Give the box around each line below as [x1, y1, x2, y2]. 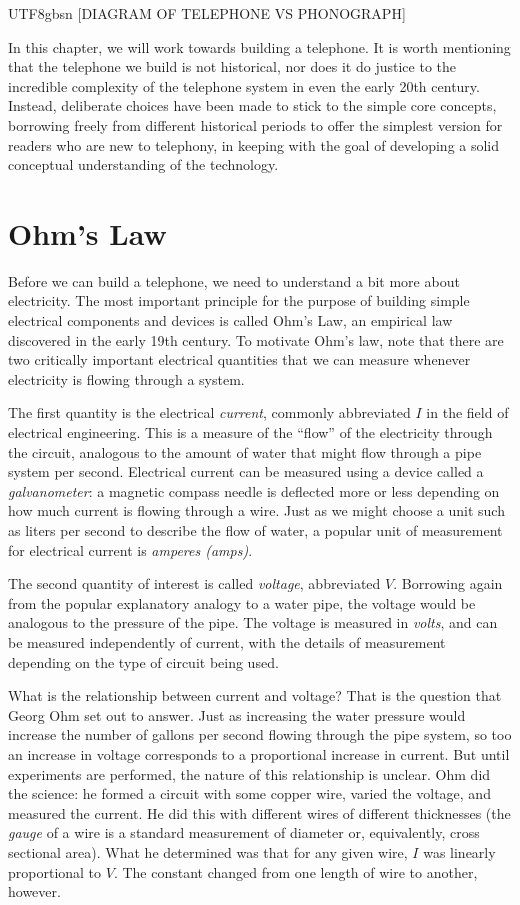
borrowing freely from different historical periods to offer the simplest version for [8, 114, 503, 135]
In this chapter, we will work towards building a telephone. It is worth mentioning [8, 36, 511, 57]
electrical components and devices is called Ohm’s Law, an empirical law [8, 310, 453, 331]
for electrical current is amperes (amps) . [8, 539, 253, 560]
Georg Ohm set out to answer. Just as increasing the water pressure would [8, 704, 466, 725]
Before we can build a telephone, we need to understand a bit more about [8, 270, 460, 291]
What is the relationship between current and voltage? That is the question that [8, 685, 502, 706]
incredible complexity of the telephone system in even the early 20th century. [8, 75, 480, 96]
